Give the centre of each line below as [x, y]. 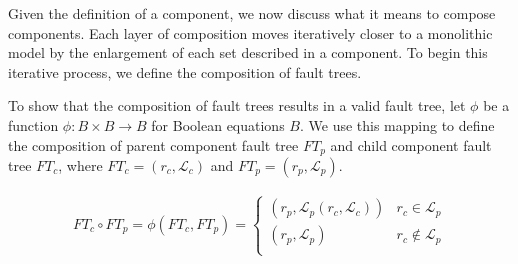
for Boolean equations [218, 124]
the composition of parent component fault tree [153, 144]
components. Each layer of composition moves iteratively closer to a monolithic [250, 32]
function [33, 124]
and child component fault [411, 144]
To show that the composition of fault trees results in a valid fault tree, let [237, 105]
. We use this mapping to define [397, 124]
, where [80, 165]
